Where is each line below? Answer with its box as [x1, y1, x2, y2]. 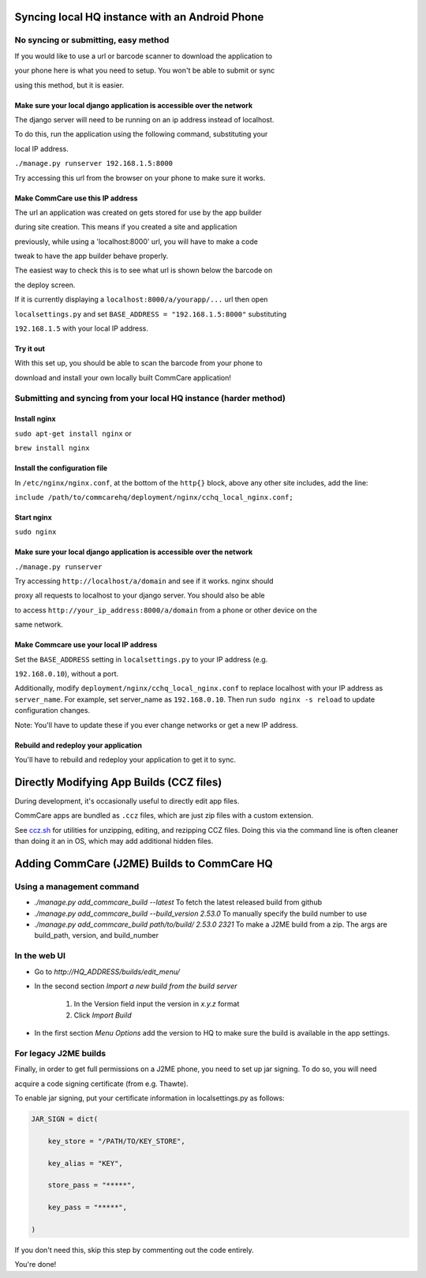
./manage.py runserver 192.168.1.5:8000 [14, 159, 174, 168]
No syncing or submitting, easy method [14, 35, 170, 46]
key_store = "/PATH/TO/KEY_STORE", [47, 1137, 185, 1145]
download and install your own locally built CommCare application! [14, 373, 232, 382]
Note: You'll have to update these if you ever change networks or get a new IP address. [14, 720, 299, 729]
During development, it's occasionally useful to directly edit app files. [14, 796, 240, 805]
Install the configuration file [14, 463, 108, 473]
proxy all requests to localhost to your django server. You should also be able [14, 590, 265, 600]
